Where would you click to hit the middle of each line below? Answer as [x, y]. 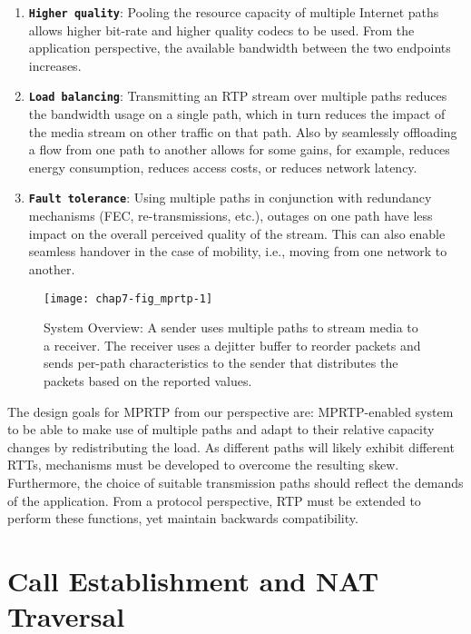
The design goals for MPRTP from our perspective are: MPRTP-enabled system [231, 411]
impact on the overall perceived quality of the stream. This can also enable [237, 233]
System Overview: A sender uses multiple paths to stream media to [231, 327]
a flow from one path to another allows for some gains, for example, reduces [239, 149]
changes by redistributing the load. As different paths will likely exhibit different [231, 446]
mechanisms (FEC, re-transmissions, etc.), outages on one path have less [231, 216]
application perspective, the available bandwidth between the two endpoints [240, 48]
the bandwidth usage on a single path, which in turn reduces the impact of [237, 114]
